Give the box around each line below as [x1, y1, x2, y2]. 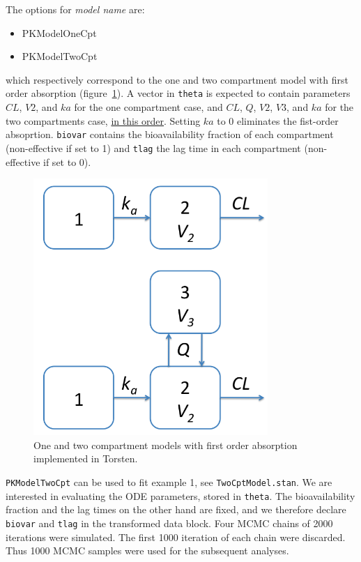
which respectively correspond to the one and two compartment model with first [6, 72, 348, 86]
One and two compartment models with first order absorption [33, 437, 298, 452]
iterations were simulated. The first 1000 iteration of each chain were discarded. [6, 529, 346, 544]
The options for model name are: [6, 2, 145, 16]
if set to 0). [43, 154, 91, 169]
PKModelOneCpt [22, 25, 97, 40]
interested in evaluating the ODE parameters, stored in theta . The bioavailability [6, 488, 355, 503]
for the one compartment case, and [74, 100, 223, 114]
